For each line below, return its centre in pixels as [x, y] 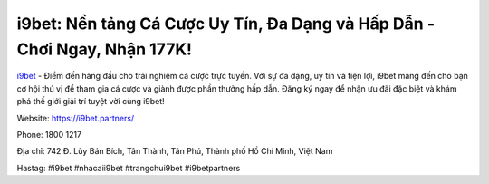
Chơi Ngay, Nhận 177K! [105, 49]
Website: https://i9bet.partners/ [76, 118]
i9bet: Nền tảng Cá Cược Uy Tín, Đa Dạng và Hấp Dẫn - [225, 24]
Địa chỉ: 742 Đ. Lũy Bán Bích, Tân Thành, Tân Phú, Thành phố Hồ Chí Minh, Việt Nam [175, 151]
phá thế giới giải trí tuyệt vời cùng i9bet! [91, 102]
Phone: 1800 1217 [49, 134]
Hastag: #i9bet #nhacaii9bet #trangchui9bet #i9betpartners [129, 168]
